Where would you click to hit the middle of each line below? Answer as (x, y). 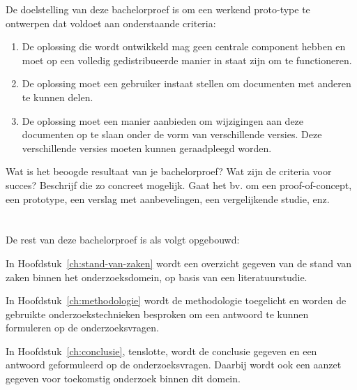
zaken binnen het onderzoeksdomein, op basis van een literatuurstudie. (157, 277)
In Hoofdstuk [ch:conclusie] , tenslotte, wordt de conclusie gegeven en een (161, 351)
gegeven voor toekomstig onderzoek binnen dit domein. (123, 378)
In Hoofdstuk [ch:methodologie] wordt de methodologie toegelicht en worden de (176, 300)
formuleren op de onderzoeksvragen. (82, 328)
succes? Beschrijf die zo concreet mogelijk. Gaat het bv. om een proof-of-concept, (179, 185)
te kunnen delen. (58, 97)
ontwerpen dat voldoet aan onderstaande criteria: (111, 23)
